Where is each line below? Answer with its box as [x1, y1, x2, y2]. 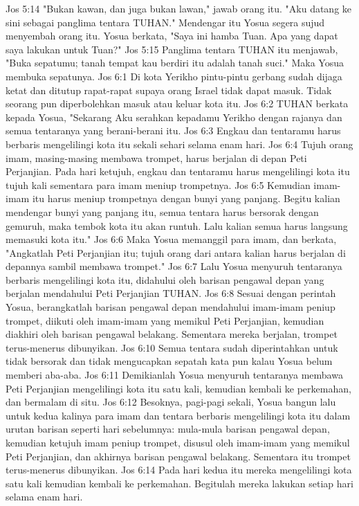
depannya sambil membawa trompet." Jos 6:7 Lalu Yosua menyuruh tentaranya [6, 259, 342, 273]
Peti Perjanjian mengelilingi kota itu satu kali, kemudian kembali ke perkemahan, [6, 381, 351, 395]
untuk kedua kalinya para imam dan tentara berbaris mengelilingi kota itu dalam [6, 408, 351, 422]
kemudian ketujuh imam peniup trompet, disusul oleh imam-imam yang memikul [6, 435, 350, 449]
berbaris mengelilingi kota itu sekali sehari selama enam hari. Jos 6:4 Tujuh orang [6, 136, 353, 151]
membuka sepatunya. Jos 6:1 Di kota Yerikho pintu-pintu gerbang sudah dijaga [6, 69, 342, 83]
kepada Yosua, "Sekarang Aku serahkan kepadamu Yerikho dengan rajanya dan [6, 109, 342, 124]
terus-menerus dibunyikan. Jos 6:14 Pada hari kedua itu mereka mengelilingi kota [6, 462, 352, 477]
